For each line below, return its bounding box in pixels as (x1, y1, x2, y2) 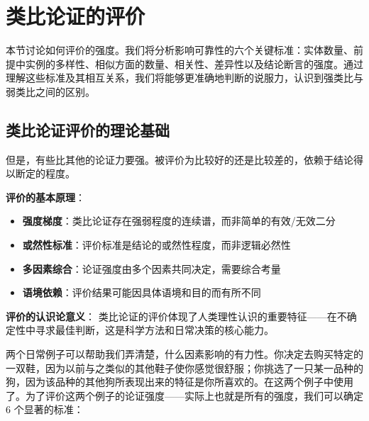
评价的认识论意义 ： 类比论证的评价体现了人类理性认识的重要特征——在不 (6, 308, 347, 323)
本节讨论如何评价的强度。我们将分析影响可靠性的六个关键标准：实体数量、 (6, 43, 353, 57)
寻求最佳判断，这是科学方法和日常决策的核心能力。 (35, 322, 274, 337)
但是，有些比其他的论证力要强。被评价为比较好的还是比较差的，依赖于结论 (6, 152, 353, 167)
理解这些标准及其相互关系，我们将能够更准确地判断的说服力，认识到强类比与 (6, 70, 363, 85)
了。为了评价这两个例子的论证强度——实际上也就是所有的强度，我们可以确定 (6, 388, 363, 403)
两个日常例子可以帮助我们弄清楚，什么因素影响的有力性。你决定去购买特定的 (6, 347, 363, 361)
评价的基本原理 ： (6, 189, 85, 204)
